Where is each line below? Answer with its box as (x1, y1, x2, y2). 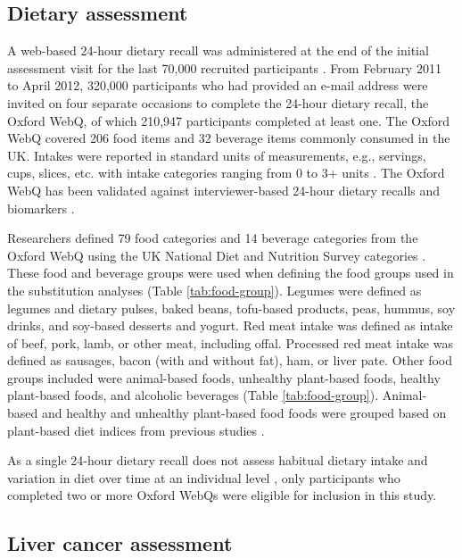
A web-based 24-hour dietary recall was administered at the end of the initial (7, 41, 429, 60)
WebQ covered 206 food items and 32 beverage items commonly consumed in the (7, 129, 450, 147)
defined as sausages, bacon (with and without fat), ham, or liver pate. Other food (7, 351, 453, 370)
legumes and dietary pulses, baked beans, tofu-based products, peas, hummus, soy (7, 298, 456, 317)
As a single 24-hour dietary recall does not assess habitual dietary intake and (7, 451, 428, 470)
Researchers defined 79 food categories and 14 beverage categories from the (7, 229, 418, 247)
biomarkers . (7, 198, 75, 217)
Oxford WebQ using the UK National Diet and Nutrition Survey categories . (7, 246, 426, 264)
